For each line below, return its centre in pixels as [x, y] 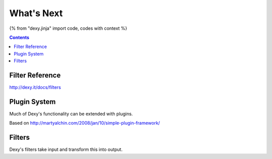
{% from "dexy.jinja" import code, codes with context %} [68, 28]
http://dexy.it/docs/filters [35, 87]
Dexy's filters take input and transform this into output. [66, 149]
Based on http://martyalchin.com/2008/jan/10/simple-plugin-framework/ [85, 123]
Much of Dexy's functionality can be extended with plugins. [71, 114]
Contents [19, 37]
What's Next [36, 13]
